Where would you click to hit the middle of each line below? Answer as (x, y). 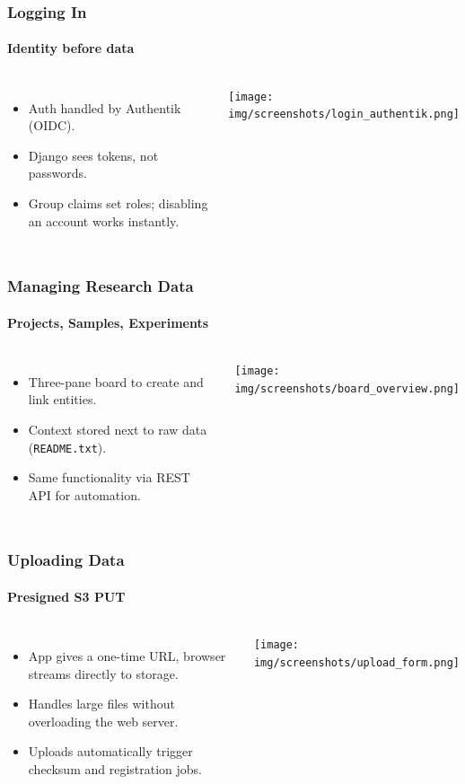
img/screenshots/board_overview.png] (347, 388)
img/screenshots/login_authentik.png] (344, 115)
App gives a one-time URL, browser (127, 656)
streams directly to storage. (103, 673)
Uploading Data (66, 560)
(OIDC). (52, 125)
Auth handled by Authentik (105, 107)
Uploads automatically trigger (110, 751)
